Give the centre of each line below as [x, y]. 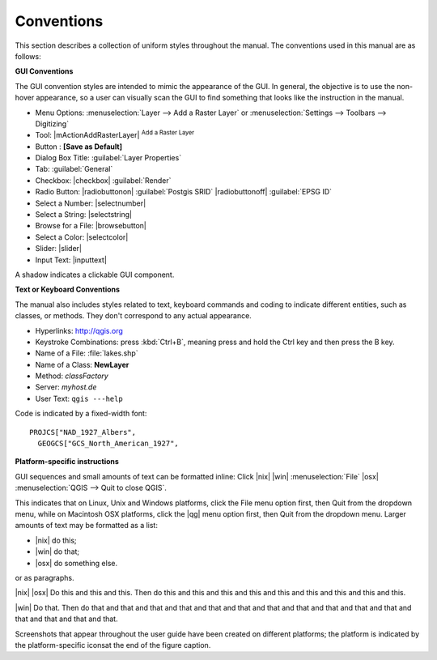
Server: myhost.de [66, 387]
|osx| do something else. [76, 563]
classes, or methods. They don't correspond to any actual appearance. [134, 316]
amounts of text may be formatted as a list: [86, 526]
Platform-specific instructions [67, 462]
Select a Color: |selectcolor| [82, 237]
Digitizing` [52, 123]
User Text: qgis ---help [79, 398]
